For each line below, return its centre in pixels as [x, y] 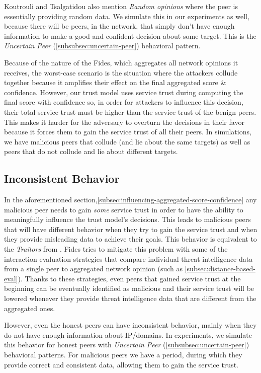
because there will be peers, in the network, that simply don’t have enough [119, 26]
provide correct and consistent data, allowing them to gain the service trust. [121, 364]
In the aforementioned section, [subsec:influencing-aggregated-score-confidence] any [130, 200]
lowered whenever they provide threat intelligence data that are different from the [130, 298]
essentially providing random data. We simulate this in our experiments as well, [127, 16]
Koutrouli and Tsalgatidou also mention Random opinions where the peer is [121, 6]
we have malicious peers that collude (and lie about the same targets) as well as [127, 141]
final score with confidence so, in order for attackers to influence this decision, [124, 102]
